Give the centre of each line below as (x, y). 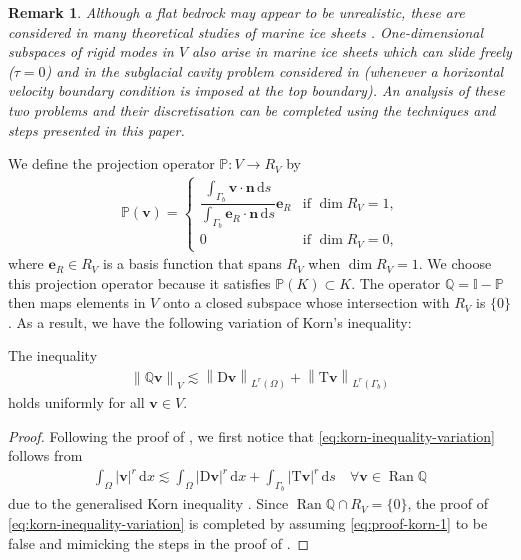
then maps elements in (77, 302)
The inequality (53, 355)
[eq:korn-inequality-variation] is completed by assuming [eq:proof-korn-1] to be (248, 523)
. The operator (396, 282)
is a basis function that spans (192, 263)
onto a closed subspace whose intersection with (306, 302)
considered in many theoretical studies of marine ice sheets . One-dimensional (246, 31)
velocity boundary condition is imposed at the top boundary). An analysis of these (256, 90)
